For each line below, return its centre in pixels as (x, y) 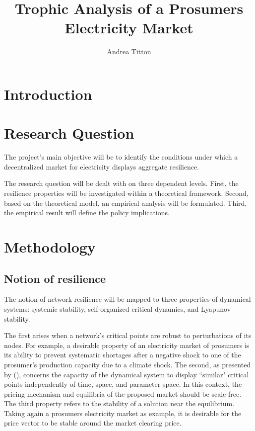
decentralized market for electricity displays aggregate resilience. (102, 166)
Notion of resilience (55, 278)
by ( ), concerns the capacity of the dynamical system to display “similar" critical (127, 374)
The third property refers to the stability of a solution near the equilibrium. (119, 403)
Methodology (50, 246)
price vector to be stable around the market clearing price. (93, 423)
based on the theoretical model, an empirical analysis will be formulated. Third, (126, 203)
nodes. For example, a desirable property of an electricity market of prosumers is (127, 345)
